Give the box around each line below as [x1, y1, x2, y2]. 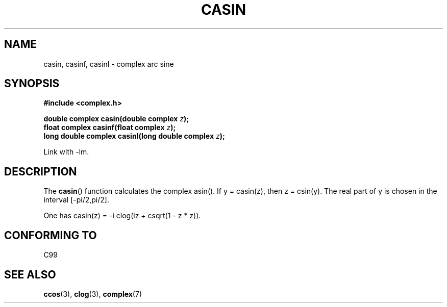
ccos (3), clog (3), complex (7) [43, 289, 142, 298]
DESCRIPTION [4, 165, 77, 178]
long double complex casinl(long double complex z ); [43, 132, 225, 141]
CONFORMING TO [4, 228, 97, 242]
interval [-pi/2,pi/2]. [43, 195, 109, 204]
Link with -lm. [43, 147, 89, 157]
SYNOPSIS [4, 77, 60, 90]
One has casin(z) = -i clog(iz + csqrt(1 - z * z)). [43, 211, 201, 220]
